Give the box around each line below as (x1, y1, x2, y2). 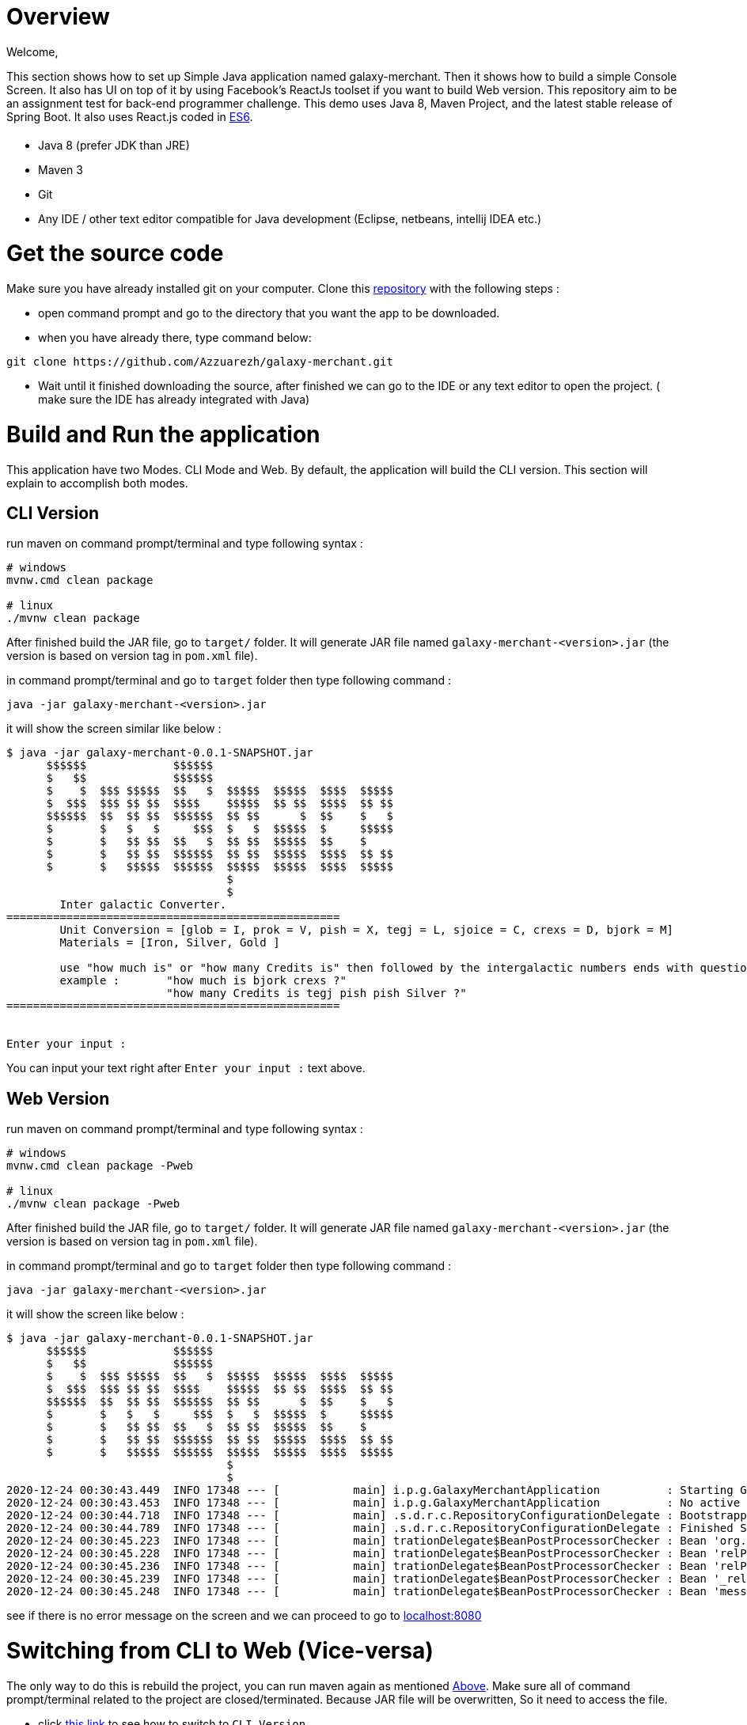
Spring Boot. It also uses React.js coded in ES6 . (6, 109, 253, 123)
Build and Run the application (6, 420, 320, 448)
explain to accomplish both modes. (6, 476, 188, 490)
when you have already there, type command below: (38, 331, 312, 344)
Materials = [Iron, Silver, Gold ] (59, 936, 280, 950)
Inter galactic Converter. (59, 898, 227, 912)
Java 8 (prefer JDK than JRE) (38, 138, 190, 152)
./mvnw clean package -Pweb (6, 1197, 180, 1211)
